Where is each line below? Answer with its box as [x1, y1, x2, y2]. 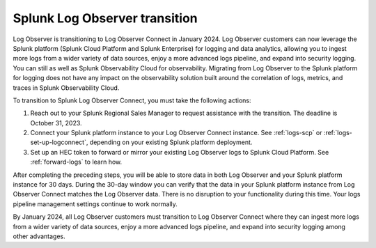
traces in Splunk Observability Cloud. [13, 84, 120, 92]
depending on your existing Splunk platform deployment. [89, 138, 253, 146]
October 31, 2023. [30, 118, 83, 127]
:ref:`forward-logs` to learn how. [30, 157, 123, 166]
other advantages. [13, 232, 65, 240]
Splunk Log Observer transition [13, 10, 198, 26]
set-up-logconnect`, [30, 138, 88, 146]
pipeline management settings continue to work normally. [13, 199, 178, 208]
